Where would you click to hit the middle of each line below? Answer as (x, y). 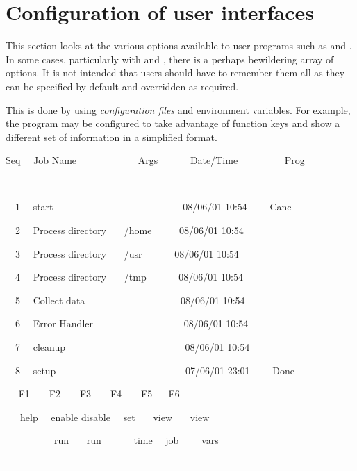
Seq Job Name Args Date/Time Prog (155, 160)
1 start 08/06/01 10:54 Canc (153, 207)
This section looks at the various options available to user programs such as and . (179, 46)
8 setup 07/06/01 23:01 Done (155, 370)
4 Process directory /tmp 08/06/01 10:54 (129, 277)
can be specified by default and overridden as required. (122, 86)
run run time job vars (136, 440)
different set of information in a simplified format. (111, 137)
